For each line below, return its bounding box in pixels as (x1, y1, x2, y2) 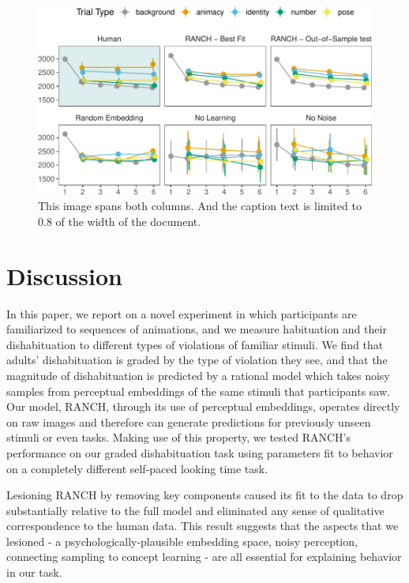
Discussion (6, 259, 122, 291)
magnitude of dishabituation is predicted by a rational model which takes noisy (6, 367, 390, 383)
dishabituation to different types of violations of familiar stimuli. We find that (6, 336, 384, 352)
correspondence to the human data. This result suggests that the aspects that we (6, 517, 399, 534)
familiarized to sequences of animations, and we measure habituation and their (6, 321, 387, 337)
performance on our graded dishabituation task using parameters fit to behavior (6, 444, 393, 461)
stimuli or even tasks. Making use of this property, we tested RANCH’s (6, 429, 351, 446)
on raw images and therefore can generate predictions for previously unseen (6, 413, 371, 430)
